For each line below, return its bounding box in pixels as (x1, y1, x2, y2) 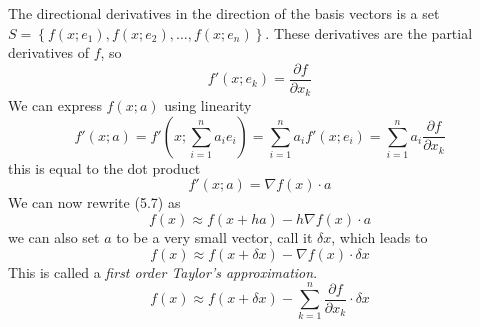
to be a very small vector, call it (116, 227, 313, 248)
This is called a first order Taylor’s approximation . (8, 261, 318, 282)
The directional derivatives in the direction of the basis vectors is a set (8, 3, 440, 23)
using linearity (164, 95, 252, 116)
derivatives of (8, 42, 90, 63)
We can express (8, 95, 102, 116)
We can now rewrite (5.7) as (8, 192, 181, 213)
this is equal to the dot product (8, 157, 201, 178)
